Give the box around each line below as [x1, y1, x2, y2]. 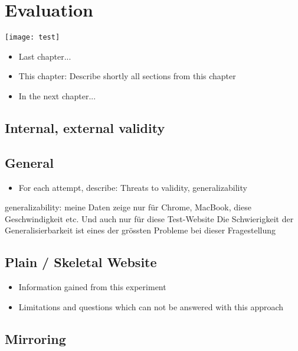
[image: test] [5, 33, 60, 42]
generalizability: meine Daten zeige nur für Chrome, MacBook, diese [5, 201, 251, 213]
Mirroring [5, 329, 66, 347]
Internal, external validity [5, 118, 165, 136]
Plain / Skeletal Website [5, 253, 157, 271]
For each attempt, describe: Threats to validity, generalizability [18, 181, 247, 193]
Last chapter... [18, 50, 71, 62]
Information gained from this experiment [18, 281, 166, 293]
